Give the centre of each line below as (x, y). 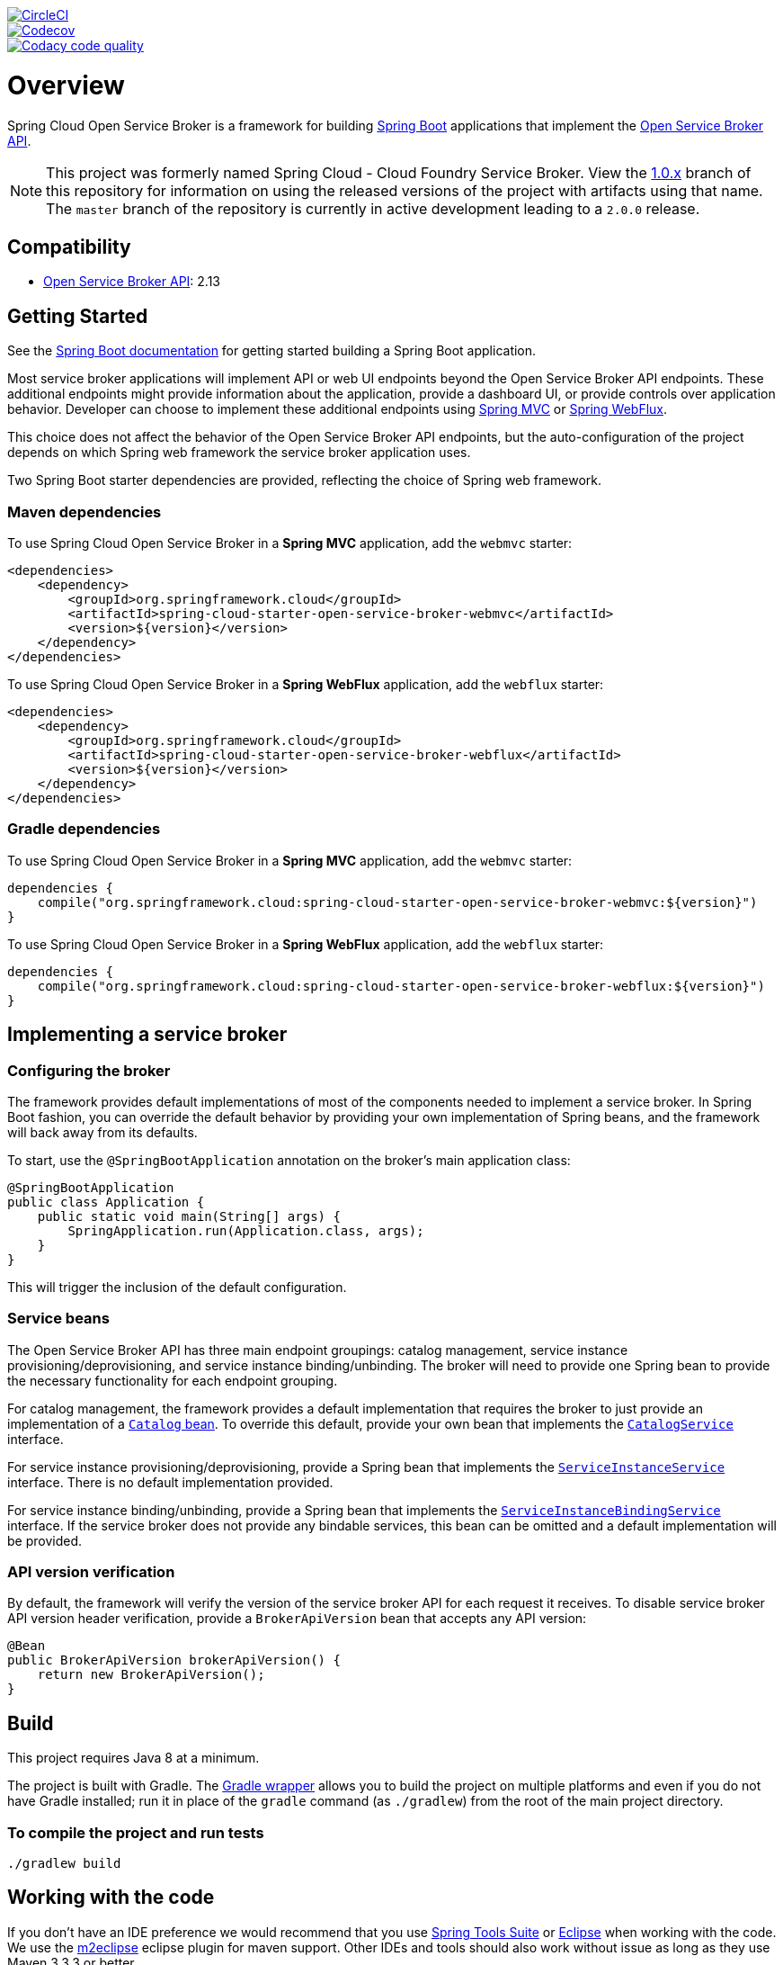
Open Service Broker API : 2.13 (132, 282)
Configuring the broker (89, 1070)
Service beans (58, 1319)
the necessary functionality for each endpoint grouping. (173, 1380)
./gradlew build (64, 1863)
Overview (66, 85)
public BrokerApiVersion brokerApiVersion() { (174, 1660)
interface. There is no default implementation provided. (170, 1482)
